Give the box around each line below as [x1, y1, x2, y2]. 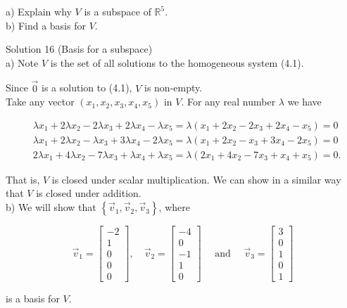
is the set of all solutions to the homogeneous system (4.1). [50, 55, 304, 70]
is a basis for [6, 291, 60, 306]
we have [287, 94, 322, 109]
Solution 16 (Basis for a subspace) [6, 41, 153, 56]
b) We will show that [6, 200, 96, 214]
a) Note [6, 55, 39, 70]
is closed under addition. [36, 186, 141, 200]
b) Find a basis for [6, 18, 86, 32]
